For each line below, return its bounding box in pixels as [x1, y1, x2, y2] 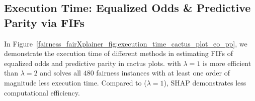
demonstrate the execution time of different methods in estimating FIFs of [4, 48, 233, 58]
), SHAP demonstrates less [163, 77, 246, 87]
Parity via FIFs [4, 14, 85, 30]
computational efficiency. [4, 87, 80, 97]
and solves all [40, 67, 81, 78]
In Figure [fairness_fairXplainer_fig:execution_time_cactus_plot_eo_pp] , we [4, 38, 247, 48]
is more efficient [203, 57, 251, 68]
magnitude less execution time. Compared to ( [4, 77, 147, 87]
